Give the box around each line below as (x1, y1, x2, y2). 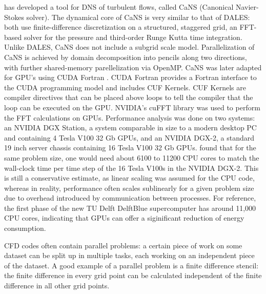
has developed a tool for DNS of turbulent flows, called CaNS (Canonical (4, 2, 234, 12)
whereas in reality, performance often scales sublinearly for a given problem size (4, 182, 254, 193)
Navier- (235, 2, 259, 12)
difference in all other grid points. (4, 280, 110, 291)
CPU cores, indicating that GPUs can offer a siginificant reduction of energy (4, 212, 244, 223)
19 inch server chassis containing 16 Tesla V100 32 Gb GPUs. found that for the (4, 142, 256, 153)
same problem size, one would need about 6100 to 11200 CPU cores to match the (4, 152, 259, 163)
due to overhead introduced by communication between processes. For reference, (4, 192, 256, 203)
